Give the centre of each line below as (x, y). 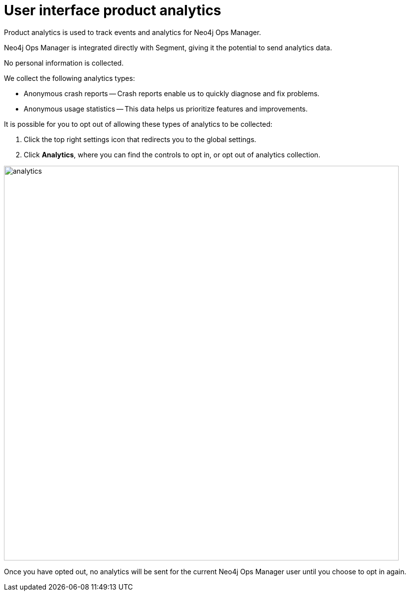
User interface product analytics (113, 10)
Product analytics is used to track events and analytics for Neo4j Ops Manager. (133, 32)
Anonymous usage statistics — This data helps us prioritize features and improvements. (166, 109)
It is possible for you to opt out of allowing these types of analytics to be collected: (138, 124)
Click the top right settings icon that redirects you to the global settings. (140, 139)
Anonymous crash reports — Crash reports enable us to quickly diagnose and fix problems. (172, 93)
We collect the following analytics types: (70, 78)
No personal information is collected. (64, 63)
